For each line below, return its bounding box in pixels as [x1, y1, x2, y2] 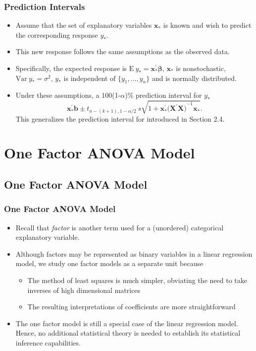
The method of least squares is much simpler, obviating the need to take [27, 275, 247, 285]
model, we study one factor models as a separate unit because [15, 258, 204, 269]
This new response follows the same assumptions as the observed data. [15, 46, 230, 57]
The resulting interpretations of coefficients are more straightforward [27, 301, 236, 312]
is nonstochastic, [176, 63, 226, 73]
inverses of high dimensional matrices [27, 284, 141, 295]
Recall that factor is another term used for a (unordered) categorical [15, 222, 224, 232]
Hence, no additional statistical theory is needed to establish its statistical [15, 328, 241, 338]
